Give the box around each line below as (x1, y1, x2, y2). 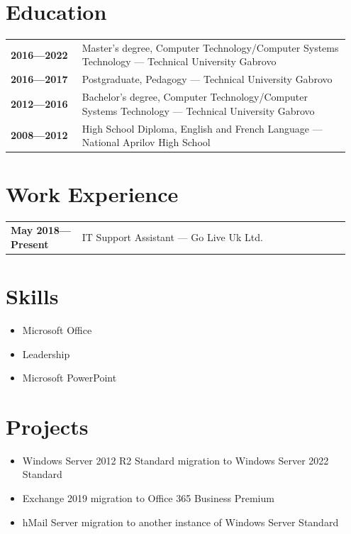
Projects (6, 411, 89, 440)
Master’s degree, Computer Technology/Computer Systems (82, 40, 339, 55)
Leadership (22, 346, 70, 361)
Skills (6, 282, 59, 311)
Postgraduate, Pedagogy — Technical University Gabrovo (82, 72, 333, 87)
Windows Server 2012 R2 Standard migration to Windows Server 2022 (22, 452, 329, 467)
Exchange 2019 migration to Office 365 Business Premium (22, 491, 274, 506)
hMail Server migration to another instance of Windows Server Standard (22, 514, 339, 529)
